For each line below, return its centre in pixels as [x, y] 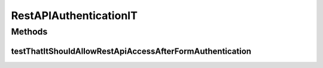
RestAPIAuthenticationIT [74, 16]
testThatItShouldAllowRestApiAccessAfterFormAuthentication [131, 51]
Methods [29, 32]
